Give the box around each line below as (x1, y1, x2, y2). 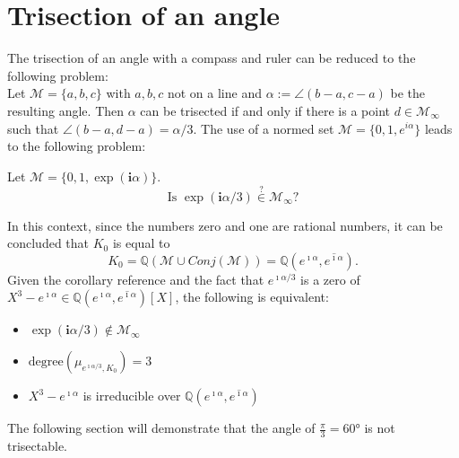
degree (28, 356, 64, 369)
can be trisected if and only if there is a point (140, 101, 391, 119)
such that (7, 119, 59, 137)
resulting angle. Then (7, 101, 125, 119)
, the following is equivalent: (175, 287, 329, 306)
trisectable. (7, 436, 68, 455)
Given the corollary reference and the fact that (7, 269, 264, 288)
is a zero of (300, 269, 360, 288)
